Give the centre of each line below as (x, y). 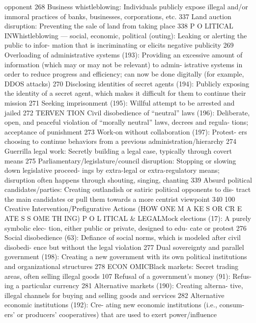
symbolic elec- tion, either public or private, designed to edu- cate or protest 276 (126, 228)
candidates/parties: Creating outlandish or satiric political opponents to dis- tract (128, 189)
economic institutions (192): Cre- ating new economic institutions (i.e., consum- (125, 305)
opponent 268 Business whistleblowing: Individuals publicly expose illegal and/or (126, 6)
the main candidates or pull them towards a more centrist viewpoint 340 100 (120, 199)
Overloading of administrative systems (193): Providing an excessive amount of (124, 54)
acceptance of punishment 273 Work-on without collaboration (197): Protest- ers (126, 131)
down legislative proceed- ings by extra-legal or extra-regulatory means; (112, 170)
